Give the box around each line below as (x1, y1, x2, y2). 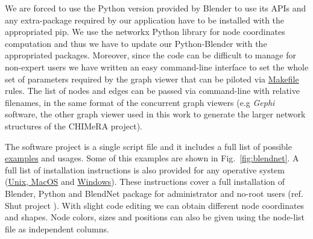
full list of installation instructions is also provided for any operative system (5, 163, 285, 176)
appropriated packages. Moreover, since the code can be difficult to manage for (5, 49, 296, 61)
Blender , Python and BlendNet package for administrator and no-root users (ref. (5, 187, 303, 199)
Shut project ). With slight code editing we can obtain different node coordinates (5, 199, 305, 211)
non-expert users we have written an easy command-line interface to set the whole (5, 60, 309, 73)
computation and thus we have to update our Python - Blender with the (5, 37, 267, 49)
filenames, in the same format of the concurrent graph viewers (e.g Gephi (5, 96, 275, 108)
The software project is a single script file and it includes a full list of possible (5, 140, 292, 152)
